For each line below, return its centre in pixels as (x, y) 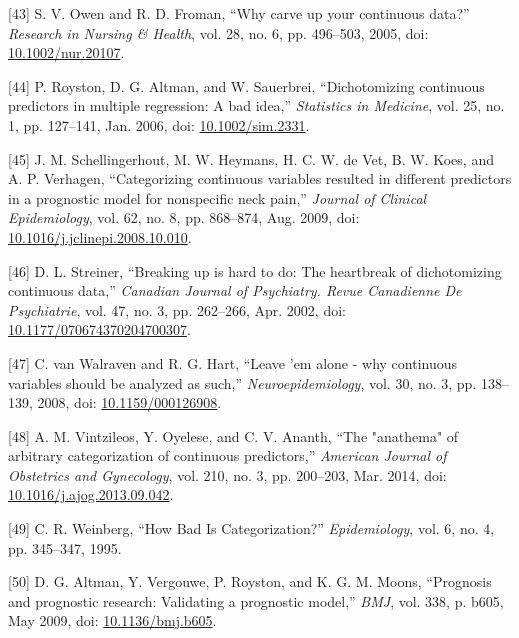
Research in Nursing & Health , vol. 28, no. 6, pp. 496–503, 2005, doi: (218, 32)
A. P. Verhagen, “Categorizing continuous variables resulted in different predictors (260, 178)
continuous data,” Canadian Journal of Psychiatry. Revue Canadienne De (235, 290)
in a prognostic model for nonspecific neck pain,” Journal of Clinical (217, 197)
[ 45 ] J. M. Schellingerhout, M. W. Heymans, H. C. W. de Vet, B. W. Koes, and (251, 158)
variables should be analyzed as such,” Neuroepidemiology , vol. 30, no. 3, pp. (242, 382)
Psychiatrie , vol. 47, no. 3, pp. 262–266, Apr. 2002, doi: (177, 309)
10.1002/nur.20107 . (66, 52)
